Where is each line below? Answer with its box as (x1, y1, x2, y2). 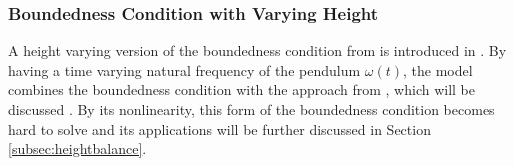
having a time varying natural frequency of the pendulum (8, 59, 361, 80)
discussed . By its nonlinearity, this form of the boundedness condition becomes (8, 99, 495, 119)
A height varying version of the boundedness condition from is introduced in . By (8, 40, 507, 61)
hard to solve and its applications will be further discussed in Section (8, 118, 431, 139)
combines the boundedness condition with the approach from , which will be (8, 79, 476, 100)
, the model (403, 59, 473, 80)
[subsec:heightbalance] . (8, 138, 147, 159)
